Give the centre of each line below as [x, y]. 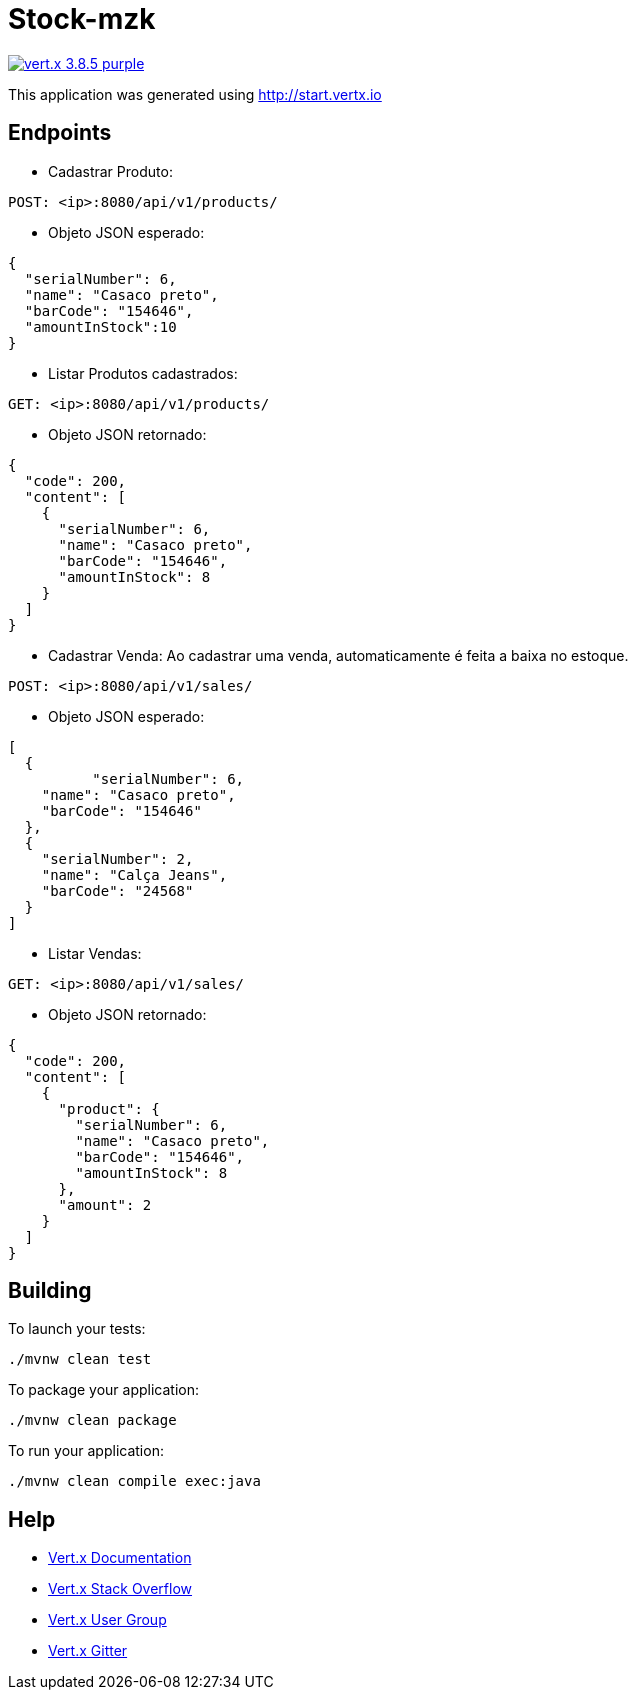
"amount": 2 [105, 1204]
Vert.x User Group [107, 1620]
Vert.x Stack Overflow [120, 1589]
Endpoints [60, 133]
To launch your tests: [77, 1329]
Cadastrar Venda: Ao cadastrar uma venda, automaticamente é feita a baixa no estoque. [338, 655]
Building [50, 1291]
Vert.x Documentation [120, 1558]
